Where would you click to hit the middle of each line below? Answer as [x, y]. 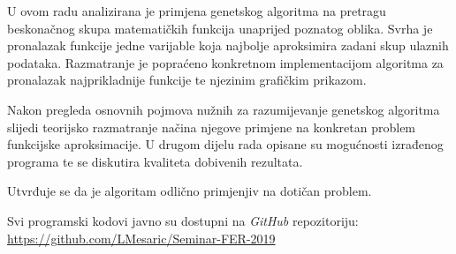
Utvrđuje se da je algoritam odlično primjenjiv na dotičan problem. [190, 191]
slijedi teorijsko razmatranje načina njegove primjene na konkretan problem [212, 127]
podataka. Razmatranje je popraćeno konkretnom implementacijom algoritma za [225, 62]
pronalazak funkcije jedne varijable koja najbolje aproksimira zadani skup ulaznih [228, 45]
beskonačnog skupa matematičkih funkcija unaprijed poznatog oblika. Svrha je [220, 28]
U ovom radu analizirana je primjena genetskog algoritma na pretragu [197, 11]
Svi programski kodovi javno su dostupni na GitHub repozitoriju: [183, 220]
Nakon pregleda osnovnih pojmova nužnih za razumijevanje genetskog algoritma [224, 109]
